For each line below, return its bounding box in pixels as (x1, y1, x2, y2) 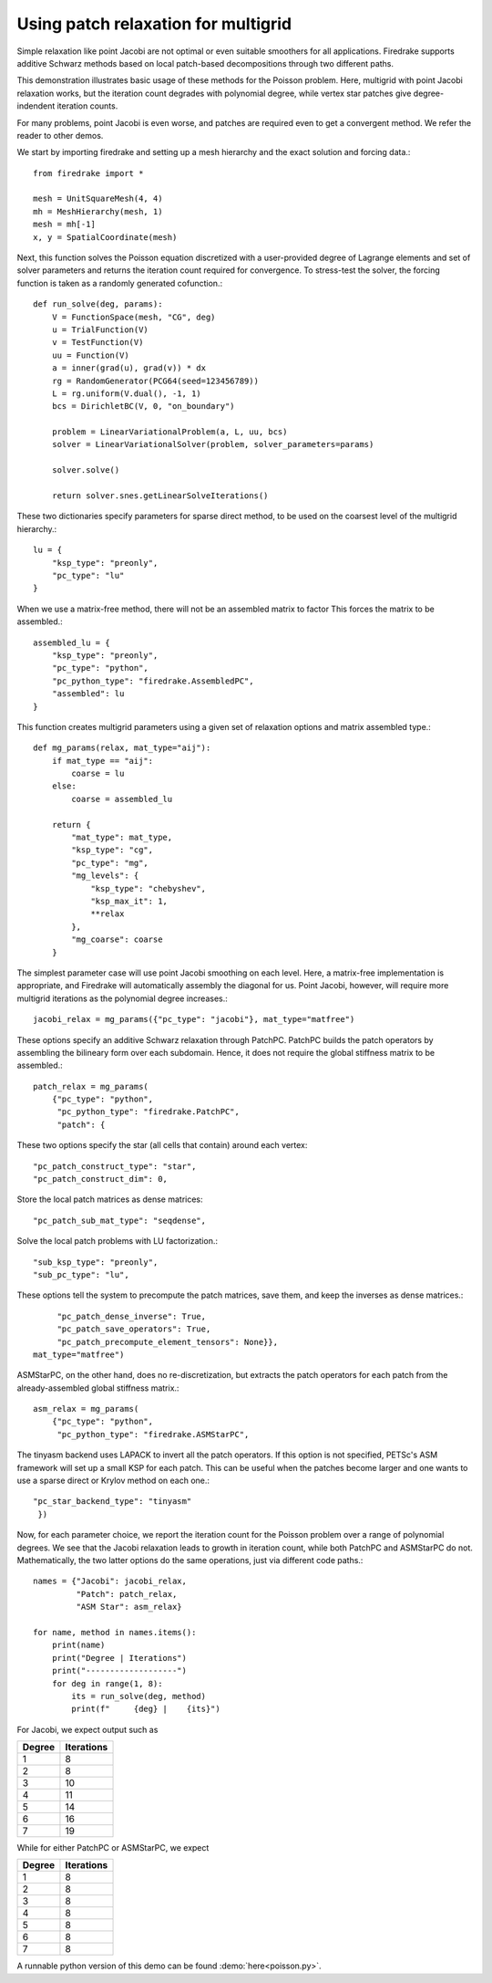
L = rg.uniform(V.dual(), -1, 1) (51, 388, 202, 399)
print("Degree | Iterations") (51, 1653, 187, 1663)
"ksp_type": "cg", (71, 845, 154, 855)
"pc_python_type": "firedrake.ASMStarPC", (56, 1429, 250, 1439)
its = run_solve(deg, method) (71, 1691, 207, 1701)
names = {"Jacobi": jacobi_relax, (33, 1576, 187, 1587)
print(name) (51, 1640, 106, 1651)
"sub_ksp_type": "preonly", (33, 1257, 159, 1268)
